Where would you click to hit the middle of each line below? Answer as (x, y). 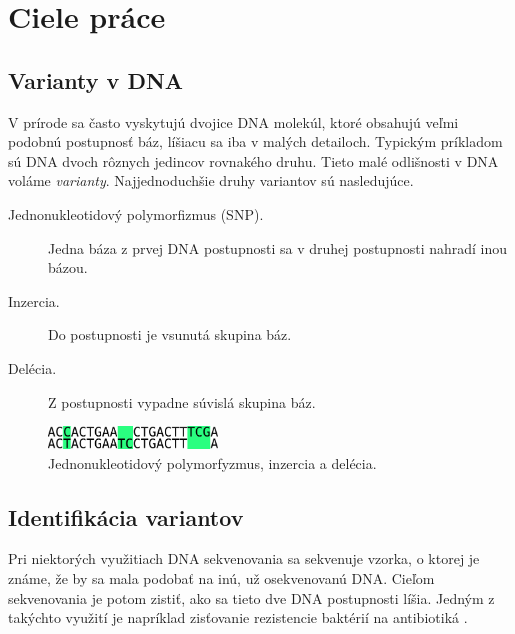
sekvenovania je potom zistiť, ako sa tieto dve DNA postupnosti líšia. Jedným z (251, 597)
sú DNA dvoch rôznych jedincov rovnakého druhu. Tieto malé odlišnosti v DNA (253, 160)
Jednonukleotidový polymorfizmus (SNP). (136, 213)
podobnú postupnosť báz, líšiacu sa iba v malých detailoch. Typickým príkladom (255, 141)
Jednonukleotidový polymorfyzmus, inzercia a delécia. (212, 462)
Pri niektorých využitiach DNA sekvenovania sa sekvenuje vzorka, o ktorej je (244, 558)
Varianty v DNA (96, 79)
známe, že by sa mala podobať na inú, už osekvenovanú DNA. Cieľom (221, 577)
